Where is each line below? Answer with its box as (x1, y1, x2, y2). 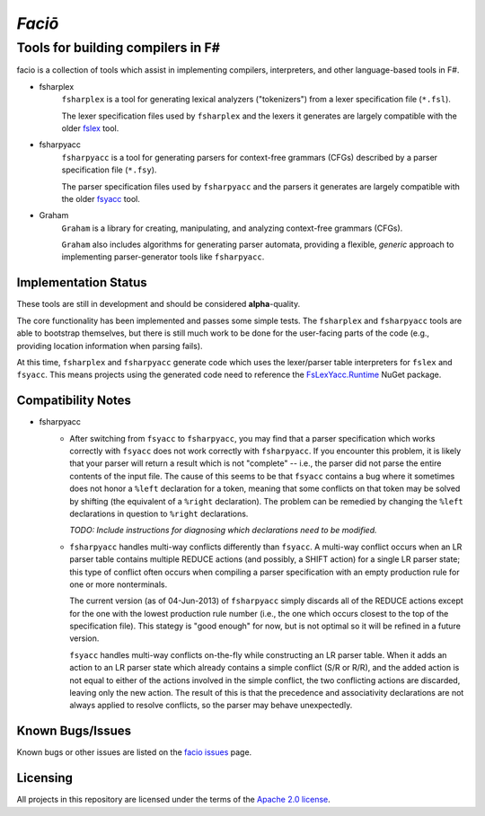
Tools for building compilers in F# (16, 39, 220, 56)
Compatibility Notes (16, 393, 132, 408)
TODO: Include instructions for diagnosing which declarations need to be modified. (69, 525, 377, 536)
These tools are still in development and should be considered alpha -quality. (16, 299, 301, 310)
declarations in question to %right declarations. (69, 508, 249, 519)
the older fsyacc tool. (61, 193, 141, 204)
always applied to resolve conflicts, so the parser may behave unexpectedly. (69, 700, 353, 711)
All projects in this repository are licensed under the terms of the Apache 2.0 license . (16, 794, 331, 805)
